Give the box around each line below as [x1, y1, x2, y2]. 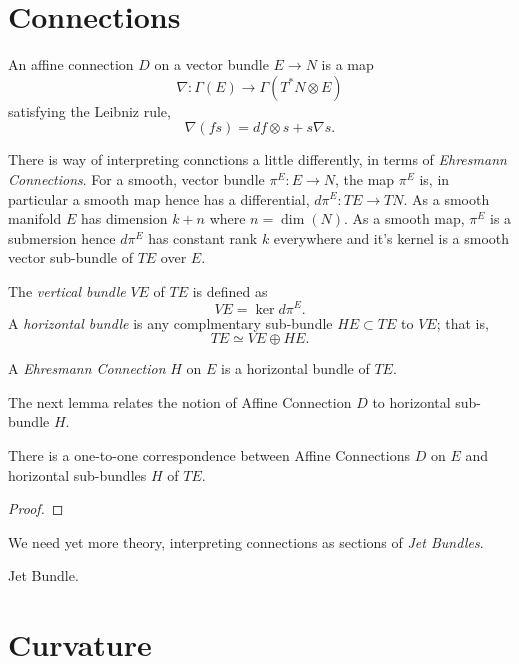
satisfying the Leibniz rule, [8, 100, 171, 121]
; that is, [436, 312, 489, 333]
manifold [8, 208, 62, 229]
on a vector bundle [154, 54, 269, 75]
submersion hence [8, 227, 116, 248]
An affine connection [8, 54, 134, 75]
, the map [334, 168, 395, 189]
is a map [321, 54, 374, 75]
